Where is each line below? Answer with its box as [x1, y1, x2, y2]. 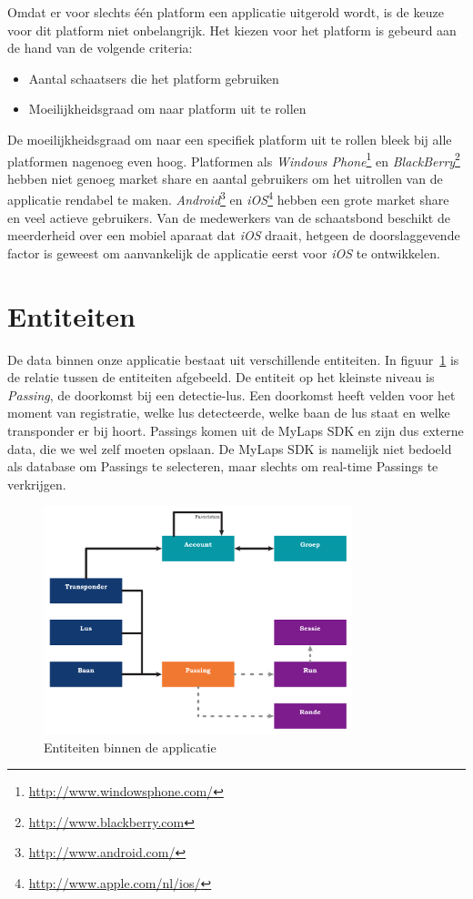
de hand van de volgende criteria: [7, 38, 193, 57]
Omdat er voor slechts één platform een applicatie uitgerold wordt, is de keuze [7, 3, 444, 21]
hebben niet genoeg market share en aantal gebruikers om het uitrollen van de [7, 168, 443, 187]
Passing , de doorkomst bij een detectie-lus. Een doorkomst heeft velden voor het [7, 385, 456, 404]
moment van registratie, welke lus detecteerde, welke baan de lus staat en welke [7, 403, 450, 422]
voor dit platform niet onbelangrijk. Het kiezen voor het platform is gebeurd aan [7, 20, 457, 39]
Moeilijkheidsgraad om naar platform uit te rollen [28, 99, 307, 118]
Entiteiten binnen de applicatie [44, 737, 216, 756]
